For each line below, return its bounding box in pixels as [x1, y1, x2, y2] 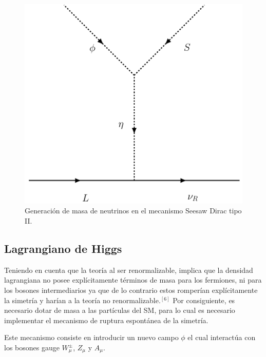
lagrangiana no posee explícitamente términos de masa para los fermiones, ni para [4, 274, 262, 285]
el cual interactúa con [187, 332, 256, 343]
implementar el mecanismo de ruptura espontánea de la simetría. [4, 314, 208, 325]
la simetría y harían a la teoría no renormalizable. [4, 294, 161, 305]
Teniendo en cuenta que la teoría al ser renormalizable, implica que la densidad [4, 264, 253, 275]
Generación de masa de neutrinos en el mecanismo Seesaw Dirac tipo [25, 205, 242, 216]
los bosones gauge [4, 342, 60, 353]
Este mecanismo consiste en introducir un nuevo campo [4, 332, 179, 343]
